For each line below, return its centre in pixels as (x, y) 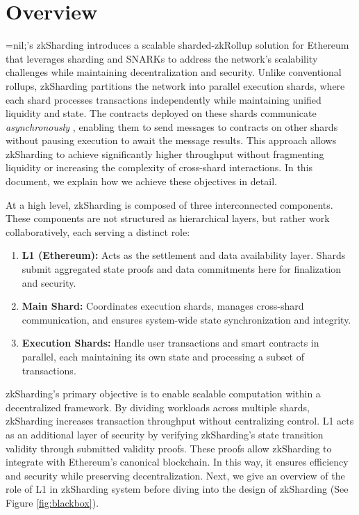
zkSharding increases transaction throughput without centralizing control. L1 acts (180, 421)
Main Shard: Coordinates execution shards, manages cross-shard (163, 306)
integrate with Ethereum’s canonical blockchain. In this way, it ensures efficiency (177, 462)
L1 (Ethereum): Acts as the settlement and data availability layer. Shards (184, 255)
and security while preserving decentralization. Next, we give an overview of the (175, 475)
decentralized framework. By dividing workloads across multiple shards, (158, 407)
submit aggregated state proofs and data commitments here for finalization (182, 269)
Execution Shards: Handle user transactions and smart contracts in (170, 343)
